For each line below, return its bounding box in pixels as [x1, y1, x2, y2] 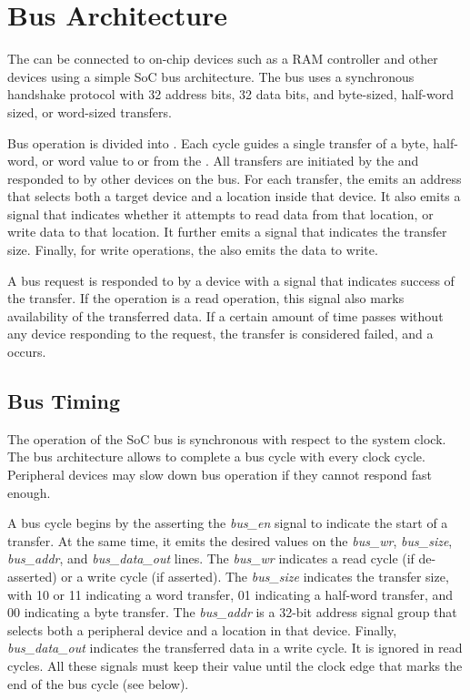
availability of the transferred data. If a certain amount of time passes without [7, 306, 444, 325]
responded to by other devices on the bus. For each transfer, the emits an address [7, 168, 462, 188]
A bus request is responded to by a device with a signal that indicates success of [7, 270, 455, 289]
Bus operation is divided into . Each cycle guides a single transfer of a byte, [7, 133, 429, 152]
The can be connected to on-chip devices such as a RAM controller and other [7, 49, 438, 68]
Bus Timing [7, 387, 120, 415]
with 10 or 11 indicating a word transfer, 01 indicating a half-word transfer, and [7, 584, 454, 604]
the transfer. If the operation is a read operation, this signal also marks [7, 289, 405, 308]
